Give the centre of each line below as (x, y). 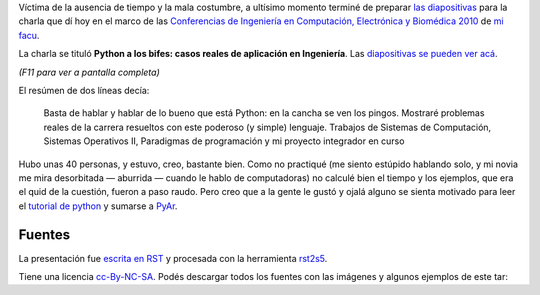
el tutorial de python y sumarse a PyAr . (98, 206)
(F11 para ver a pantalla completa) (89, 72)
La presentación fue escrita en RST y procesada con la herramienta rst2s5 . (173, 258)
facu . (29, 35)
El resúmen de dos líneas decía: (84, 90)
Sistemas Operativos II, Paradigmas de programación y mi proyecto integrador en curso (224, 141)
